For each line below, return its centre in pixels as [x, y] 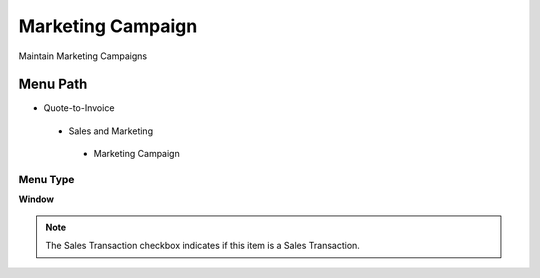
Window [36, 199]
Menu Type [46, 179]
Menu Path [53, 84]
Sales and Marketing [111, 131]
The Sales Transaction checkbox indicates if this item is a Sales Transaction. [202, 246]
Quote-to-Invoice [79, 108]
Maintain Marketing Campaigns [83, 56]
